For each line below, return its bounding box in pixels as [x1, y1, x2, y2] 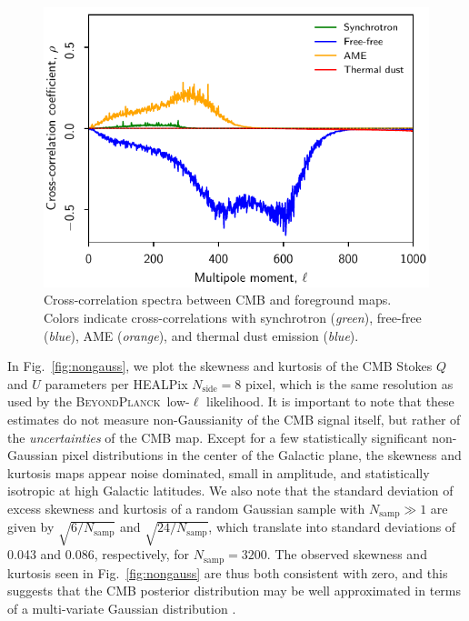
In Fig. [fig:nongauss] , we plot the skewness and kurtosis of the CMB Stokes [7, 356, 433, 376]
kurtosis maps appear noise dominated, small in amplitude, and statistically [7, 463, 430, 482]
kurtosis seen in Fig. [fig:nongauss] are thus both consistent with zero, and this [7, 563, 448, 582]
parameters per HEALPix [45, 374, 188, 393]
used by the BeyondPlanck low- [7, 392, 190, 411]
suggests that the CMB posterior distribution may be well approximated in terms [7, 581, 462, 600]
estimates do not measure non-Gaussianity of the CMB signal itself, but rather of [7, 410, 461, 429]
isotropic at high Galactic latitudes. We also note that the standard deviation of [7, 481, 454, 500]
